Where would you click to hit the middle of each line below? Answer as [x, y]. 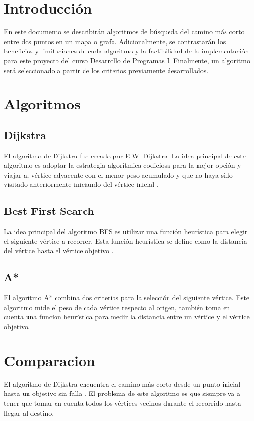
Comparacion [50, 360]
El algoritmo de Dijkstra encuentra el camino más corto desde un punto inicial [122, 383]
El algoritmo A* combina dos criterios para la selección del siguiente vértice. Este [127, 298]
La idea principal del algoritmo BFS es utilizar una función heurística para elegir [126, 231]
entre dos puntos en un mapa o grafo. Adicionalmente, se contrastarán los [115, 41]
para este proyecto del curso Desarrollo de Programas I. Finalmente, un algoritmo [127, 60]
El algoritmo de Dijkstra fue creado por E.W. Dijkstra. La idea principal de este [125, 155]
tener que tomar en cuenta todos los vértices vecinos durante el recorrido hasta [123, 403]
